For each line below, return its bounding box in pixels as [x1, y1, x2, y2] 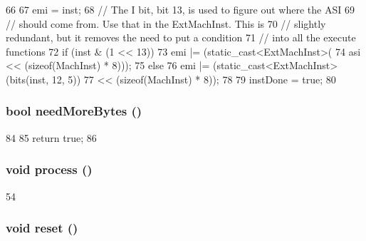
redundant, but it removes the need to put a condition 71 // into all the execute [6, 30, 356, 45]
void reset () [6, 219, 78, 237]
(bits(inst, [6, 71, 49, 86]
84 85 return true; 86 [6, 130, 97, 145]
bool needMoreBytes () [6, 102, 142, 120]
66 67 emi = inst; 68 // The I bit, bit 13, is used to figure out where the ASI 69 [6, 2, 355, 16]
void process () [6, 160, 93, 178]
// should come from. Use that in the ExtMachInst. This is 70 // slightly [6, 16, 326, 31]
